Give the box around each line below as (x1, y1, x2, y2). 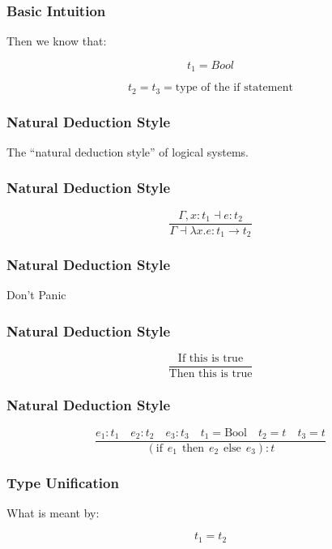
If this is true (177, 353, 244, 365)
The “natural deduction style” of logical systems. (6, 143, 249, 160)
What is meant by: (6, 504, 100, 521)
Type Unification (6, 472, 119, 492)
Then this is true (168, 368, 253, 380)
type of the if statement (175, 82, 293, 94)
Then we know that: (6, 32, 107, 49)
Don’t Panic (6, 286, 66, 303)
